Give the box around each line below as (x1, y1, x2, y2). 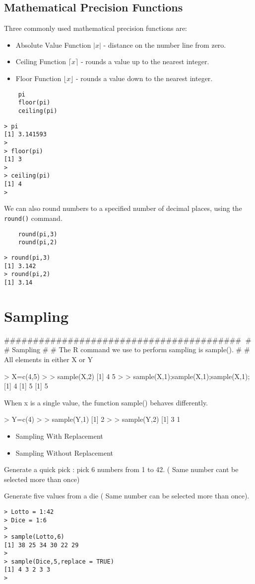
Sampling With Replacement (15, 430, 103, 441)
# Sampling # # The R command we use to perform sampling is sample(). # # (4, 344, 250, 355)
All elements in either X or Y (4, 354, 93, 364)
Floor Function (15, 73, 62, 83)
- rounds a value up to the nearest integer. (80, 56, 209, 67)
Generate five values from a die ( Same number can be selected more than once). (4, 490, 250, 501)
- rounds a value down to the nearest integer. (76, 73, 213, 83)
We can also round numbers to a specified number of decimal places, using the (4, 203, 242, 213)
